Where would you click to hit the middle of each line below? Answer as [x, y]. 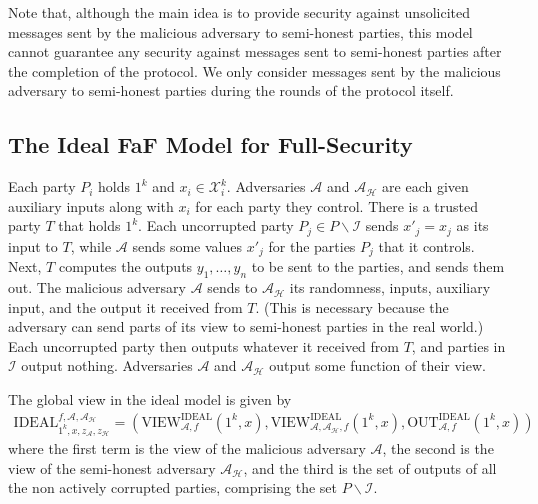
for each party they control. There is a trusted [337, 205]
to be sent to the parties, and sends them [378, 266]
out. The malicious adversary [97, 287]
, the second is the [438, 448]
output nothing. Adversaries [107, 365]
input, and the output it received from [125, 306]
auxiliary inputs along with [91, 205]
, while [91, 245]
